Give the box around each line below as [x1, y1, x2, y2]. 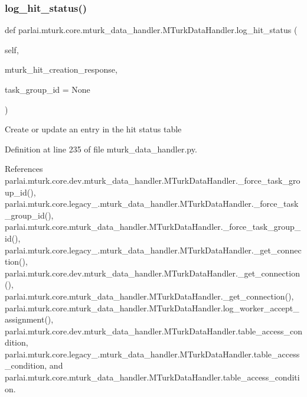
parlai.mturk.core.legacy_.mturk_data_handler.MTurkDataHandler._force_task [5, 197, 299, 210]
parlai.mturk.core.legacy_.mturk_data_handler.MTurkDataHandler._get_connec [5, 243, 302, 256]
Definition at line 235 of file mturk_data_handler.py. [5, 142, 197, 155]
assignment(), [5, 313, 54, 326]
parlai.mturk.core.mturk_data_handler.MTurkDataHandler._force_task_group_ [5, 220, 301, 233]
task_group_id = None [5, 83, 90, 95]
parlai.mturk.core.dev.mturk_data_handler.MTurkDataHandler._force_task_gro [5, 174, 301, 186]
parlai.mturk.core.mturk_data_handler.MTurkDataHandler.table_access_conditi [5, 371, 300, 383]
